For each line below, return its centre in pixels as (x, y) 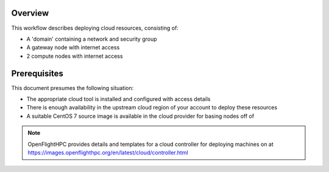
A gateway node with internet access (73, 47)
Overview (30, 13)
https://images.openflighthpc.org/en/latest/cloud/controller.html (108, 153)
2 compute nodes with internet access (75, 56)
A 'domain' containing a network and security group (92, 39)
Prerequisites (37, 73)
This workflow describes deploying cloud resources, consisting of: (95, 28)
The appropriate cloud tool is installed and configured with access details (119, 99)
